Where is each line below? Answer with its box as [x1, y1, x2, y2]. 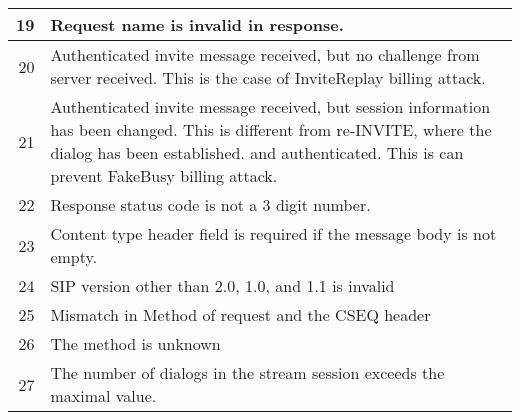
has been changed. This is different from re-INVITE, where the [50, 118, 492, 141]
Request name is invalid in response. [50, 13, 344, 36]
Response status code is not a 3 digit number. [50, 193, 371, 216]
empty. [50, 245, 98, 268]
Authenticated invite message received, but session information [50, 95, 491, 118]
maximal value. [50, 384, 157, 407]
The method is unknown [50, 332, 221, 355]
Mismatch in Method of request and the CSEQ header [50, 303, 431, 326]
